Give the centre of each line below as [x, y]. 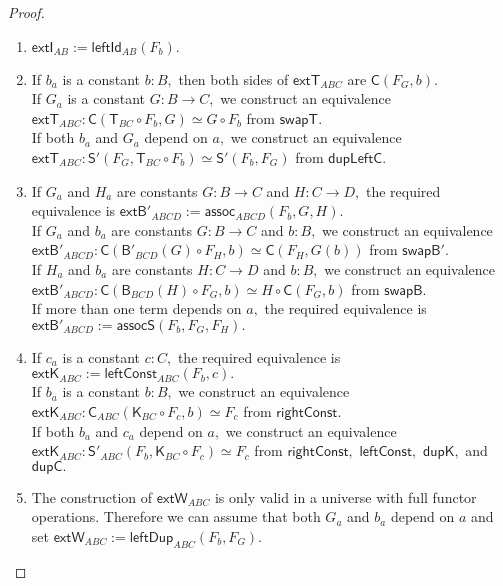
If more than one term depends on [136, 308]
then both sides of [233, 78]
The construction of [92, 496]
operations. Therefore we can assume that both [176, 516]
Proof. [26, 12]
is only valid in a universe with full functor [345, 496]
